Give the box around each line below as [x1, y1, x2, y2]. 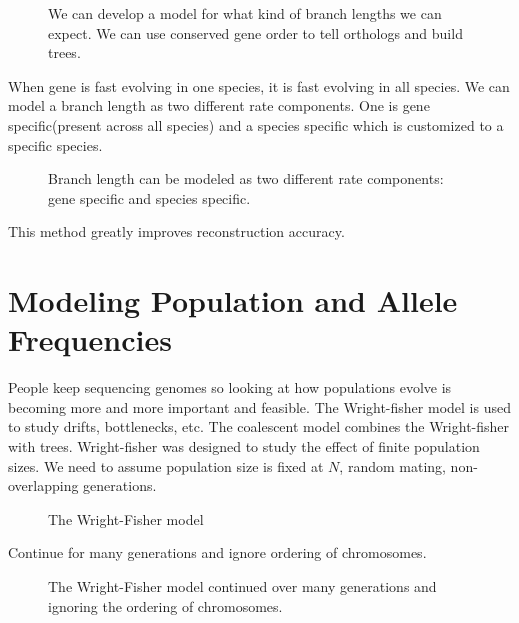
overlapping [8, 475, 79, 496]
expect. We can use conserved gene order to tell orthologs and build [48, 22, 463, 43]
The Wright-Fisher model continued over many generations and [48, 576, 437, 596]
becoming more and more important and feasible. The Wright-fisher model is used [8, 396, 511, 417]
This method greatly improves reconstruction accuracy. [8, 221, 345, 242]
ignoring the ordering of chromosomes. [48, 595, 283, 616]
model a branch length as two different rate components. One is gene [8, 95, 430, 116]
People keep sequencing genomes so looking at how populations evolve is [8, 377, 452, 398]
